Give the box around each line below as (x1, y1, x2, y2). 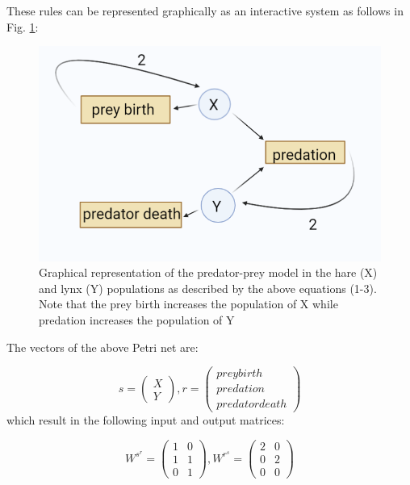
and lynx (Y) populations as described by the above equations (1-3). (39, 279, 377, 296)
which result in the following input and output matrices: (6, 412, 285, 429)
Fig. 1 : (6, 18, 39, 35)
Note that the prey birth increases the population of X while (39, 295, 338, 312)
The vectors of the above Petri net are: (6, 338, 199, 355)
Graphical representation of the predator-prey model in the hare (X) (39, 264, 378, 281)
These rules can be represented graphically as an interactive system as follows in (6, 2, 404, 19)
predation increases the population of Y (39, 311, 235, 328)
